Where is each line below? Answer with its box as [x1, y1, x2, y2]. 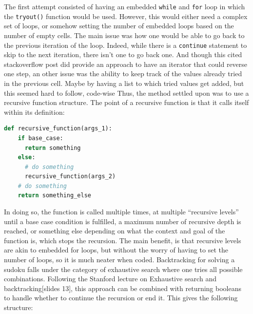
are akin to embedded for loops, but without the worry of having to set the [4, 245, 228, 255]
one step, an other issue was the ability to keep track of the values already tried [4, 68, 242, 79]
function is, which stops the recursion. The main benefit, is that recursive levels [4, 235, 241, 245]
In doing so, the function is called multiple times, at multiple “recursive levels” [4, 207, 239, 217]
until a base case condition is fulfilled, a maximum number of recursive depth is [4, 216, 241, 226]
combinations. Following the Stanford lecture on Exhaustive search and [4, 273, 216, 284]
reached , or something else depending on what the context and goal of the [4, 226, 225, 236]
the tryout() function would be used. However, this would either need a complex [4, 11, 248, 21]
